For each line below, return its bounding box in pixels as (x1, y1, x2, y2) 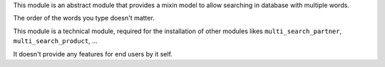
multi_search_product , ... (13, 37, 98, 45)
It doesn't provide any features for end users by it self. (13, 49, 173, 58)
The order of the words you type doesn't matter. (13, 14, 155, 23)
